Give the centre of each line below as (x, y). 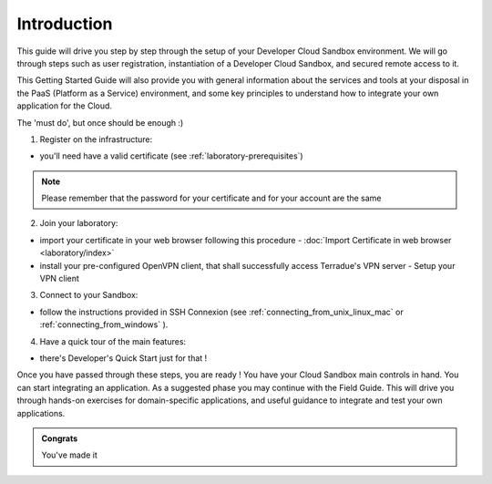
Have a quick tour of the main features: (113, 341)
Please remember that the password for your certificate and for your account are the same (211, 198)
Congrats (60, 438)
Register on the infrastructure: (96, 139)
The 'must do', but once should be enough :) (100, 122)
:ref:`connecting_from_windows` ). (104, 324)
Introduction (65, 24)
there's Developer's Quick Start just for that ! (123, 358)
